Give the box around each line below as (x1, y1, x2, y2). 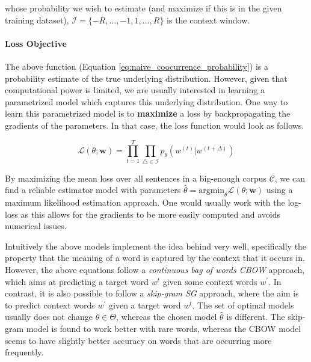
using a (266, 183, 293, 196)
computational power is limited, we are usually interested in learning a (5, 84, 265, 96)
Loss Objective (5, 37, 67, 49)
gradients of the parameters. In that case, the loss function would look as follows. (5, 118, 304, 131)
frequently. (5, 346, 44, 358)
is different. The (226, 310, 285, 323)
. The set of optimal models (192, 298, 294, 311)
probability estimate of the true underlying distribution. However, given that (5, 72, 288, 84)
